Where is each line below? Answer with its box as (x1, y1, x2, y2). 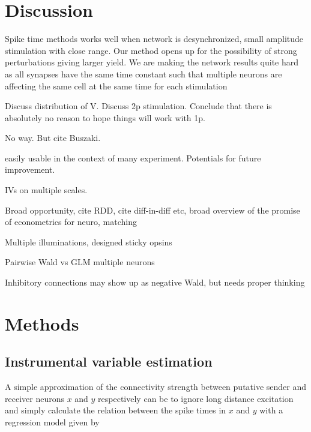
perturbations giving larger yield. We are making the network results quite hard (5, 56, 299, 68)
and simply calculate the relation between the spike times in (5, 404, 226, 416)
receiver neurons (5, 392, 64, 404)
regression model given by (5, 415, 100, 428)
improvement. (5, 163, 55, 176)
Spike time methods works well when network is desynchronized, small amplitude (5, 32, 304, 45)
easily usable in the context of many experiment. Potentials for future (5, 151, 261, 164)
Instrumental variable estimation (5, 352, 213, 371)
